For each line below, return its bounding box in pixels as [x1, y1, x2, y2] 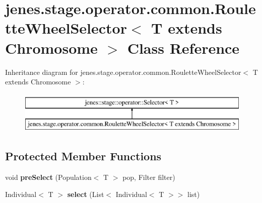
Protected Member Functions [5, 148, 162, 164]
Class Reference [127, 37, 240, 58]
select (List [67, 188, 104, 199]
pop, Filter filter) [122, 172, 175, 182]
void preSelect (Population [5, 172, 92, 182]
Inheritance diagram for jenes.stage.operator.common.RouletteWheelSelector [5, 66, 241, 77]
